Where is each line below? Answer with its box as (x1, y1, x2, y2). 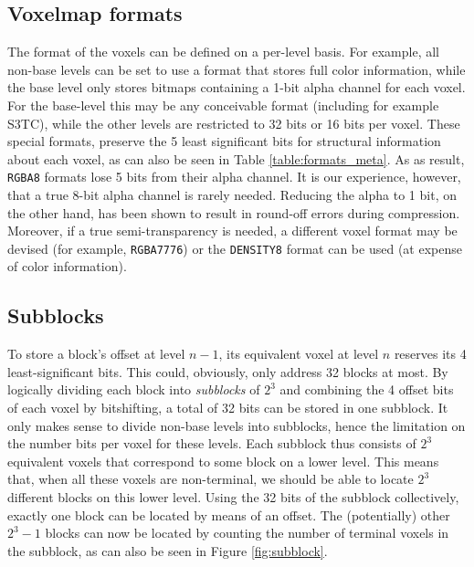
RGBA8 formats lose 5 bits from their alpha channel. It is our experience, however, (7, 167, 461, 186)
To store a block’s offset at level (7, 344, 185, 363)
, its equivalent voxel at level (218, 344, 379, 363)
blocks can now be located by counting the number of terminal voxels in (45, 523, 449, 542)
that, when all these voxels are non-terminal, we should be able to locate (7, 469, 414, 488)
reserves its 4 (394, 344, 467, 363)
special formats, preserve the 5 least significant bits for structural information (7, 131, 441, 151)
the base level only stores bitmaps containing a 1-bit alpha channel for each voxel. (7, 78, 466, 97)
